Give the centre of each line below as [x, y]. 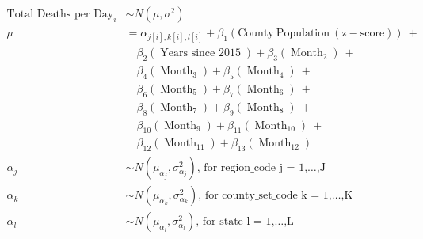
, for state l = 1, [235, 222]
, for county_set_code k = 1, [265, 196]
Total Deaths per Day [60, 15]
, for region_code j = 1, [252, 168]
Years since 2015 [200, 53]
